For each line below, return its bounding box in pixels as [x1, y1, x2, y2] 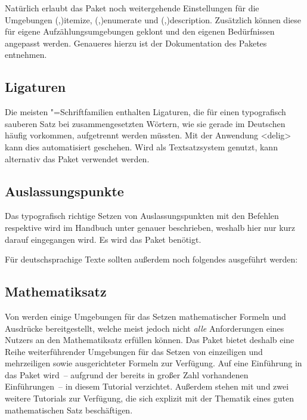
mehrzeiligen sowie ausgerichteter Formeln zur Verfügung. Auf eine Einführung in [5, 357, 302, 369]
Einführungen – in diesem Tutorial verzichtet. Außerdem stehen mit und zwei [5, 380, 289, 393]
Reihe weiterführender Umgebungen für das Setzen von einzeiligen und [5, 345, 263, 357]
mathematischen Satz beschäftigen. [5, 403, 133, 416]
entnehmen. [5, 48, 47, 61]
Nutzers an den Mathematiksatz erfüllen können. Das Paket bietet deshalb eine [5, 333, 294, 346]
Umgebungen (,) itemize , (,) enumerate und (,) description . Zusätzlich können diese [5, 13, 301, 26]
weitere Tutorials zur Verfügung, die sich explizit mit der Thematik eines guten [5, 392, 294, 404]
